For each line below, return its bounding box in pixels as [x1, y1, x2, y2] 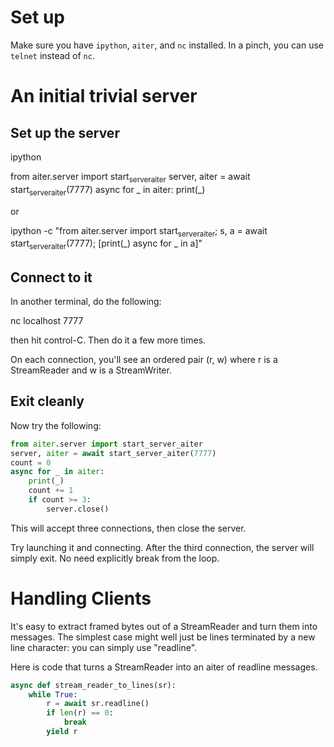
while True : [28, 689, 78, 700]
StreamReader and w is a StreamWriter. [10, 364, 172, 376]
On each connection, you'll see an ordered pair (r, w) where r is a [10, 353, 278, 365]
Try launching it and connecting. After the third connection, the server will [10, 541, 315, 553]
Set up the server [10, 124, 120, 141]
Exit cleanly [10, 393, 85, 410]
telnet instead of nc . [10, 49, 95, 61]
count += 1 [28, 486, 74, 496]
